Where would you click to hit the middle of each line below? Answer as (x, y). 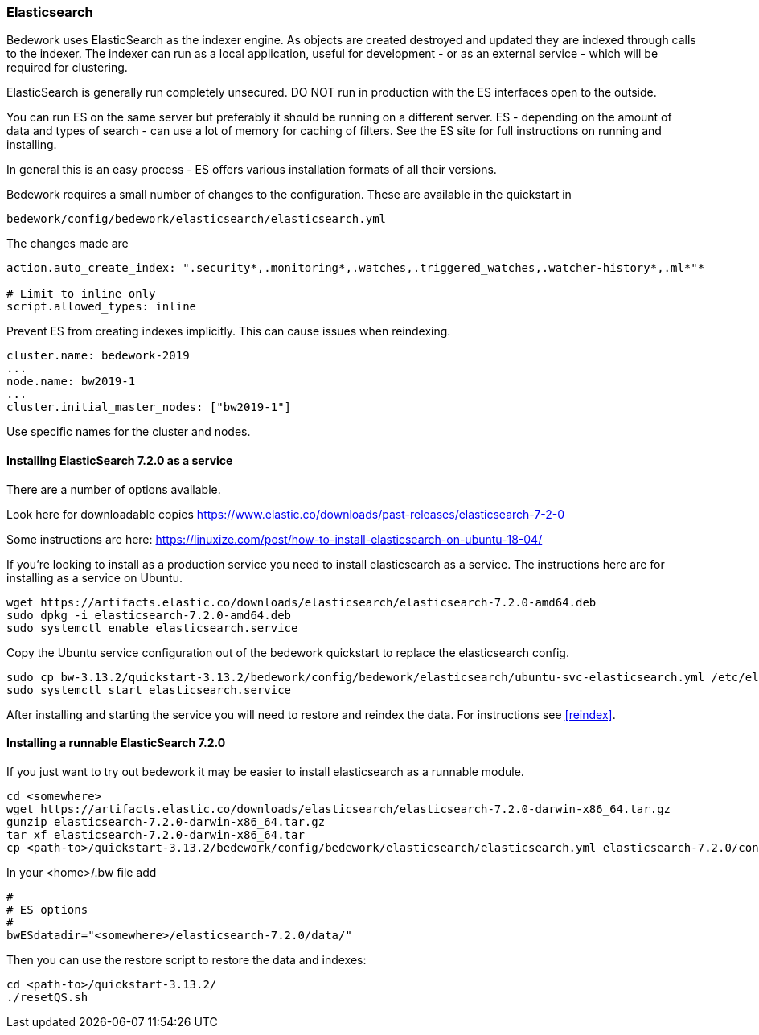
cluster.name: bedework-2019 (98, 356)
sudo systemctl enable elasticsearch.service (152, 628)
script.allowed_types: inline (102, 307)
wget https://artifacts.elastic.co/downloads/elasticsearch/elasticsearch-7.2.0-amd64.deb (302, 602)
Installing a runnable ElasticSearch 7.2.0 (116, 743)
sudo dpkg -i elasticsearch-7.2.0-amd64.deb (149, 615)
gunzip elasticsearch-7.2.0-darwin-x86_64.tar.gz (166, 821)
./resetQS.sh (47, 997)
